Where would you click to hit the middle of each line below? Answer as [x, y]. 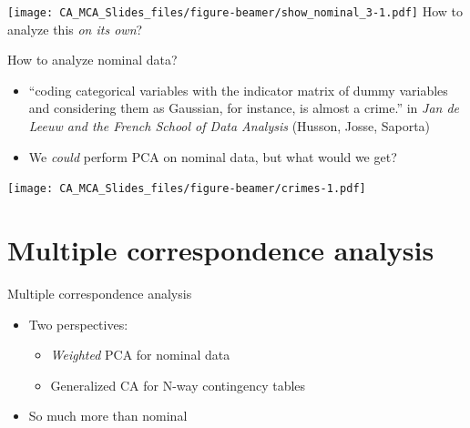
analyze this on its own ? [75, 29]
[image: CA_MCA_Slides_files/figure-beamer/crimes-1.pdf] [187, 189]
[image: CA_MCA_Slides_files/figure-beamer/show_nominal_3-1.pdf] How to [235, 11]
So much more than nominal [108, 416]
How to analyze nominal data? [92, 60]
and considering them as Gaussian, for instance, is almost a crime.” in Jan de [244, 108]
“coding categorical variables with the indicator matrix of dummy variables [238, 90]
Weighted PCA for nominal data [140, 355]
